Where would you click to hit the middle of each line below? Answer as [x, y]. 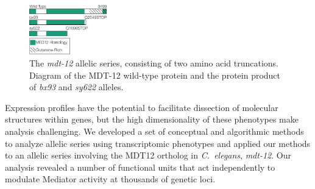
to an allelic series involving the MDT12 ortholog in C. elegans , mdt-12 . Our [148, 155]
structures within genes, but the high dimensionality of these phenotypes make [152, 119]
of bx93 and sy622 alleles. [76, 87]
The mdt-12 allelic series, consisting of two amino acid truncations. [154, 63]
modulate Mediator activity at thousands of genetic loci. [110, 179]
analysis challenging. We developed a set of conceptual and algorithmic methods [154, 131]
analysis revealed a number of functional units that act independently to [140, 167]
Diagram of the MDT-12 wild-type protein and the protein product [155, 75]
